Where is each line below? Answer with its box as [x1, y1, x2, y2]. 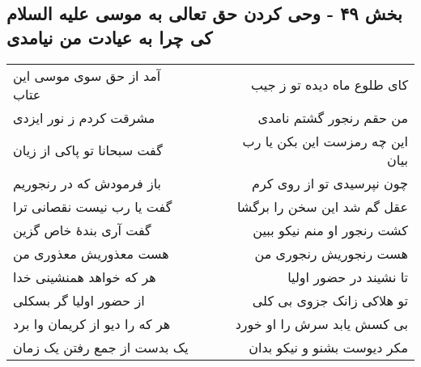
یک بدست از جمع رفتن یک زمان [13, 337, 189, 356]
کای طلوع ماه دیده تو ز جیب [251, 75, 408, 95]
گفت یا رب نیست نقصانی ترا [13, 196, 172, 216]
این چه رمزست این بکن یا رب [242, 131, 408, 150]
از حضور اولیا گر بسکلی [13, 290, 145, 310]
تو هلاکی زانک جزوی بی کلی [252, 290, 408, 310]
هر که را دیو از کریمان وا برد [13, 314, 171, 333]
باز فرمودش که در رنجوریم [13, 173, 161, 192]
